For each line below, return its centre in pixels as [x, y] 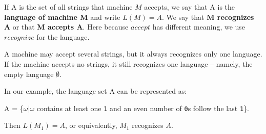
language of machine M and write [62, 17]
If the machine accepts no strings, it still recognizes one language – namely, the [128, 63]
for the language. [63, 36]
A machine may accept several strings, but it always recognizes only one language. [133, 54]
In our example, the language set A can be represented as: [96, 91]
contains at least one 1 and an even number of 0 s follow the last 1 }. [143, 108]
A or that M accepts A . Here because [66, 27]
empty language [29, 74]
